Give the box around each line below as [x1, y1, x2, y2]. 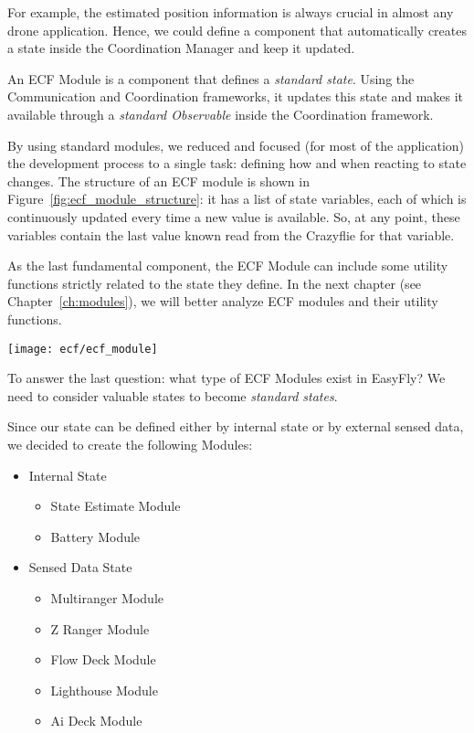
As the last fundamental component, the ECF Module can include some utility [7, 256, 448, 275]
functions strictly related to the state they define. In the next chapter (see [7, 273, 422, 292]
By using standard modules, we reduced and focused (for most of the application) [7, 135, 465, 154]
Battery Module [50, 526, 141, 546]
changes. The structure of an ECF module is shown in [7, 171, 310, 190]
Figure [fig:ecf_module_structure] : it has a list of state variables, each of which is [7, 189, 467, 208]
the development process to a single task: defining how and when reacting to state [7, 154, 467, 173]
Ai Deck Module [50, 711, 142, 730]
